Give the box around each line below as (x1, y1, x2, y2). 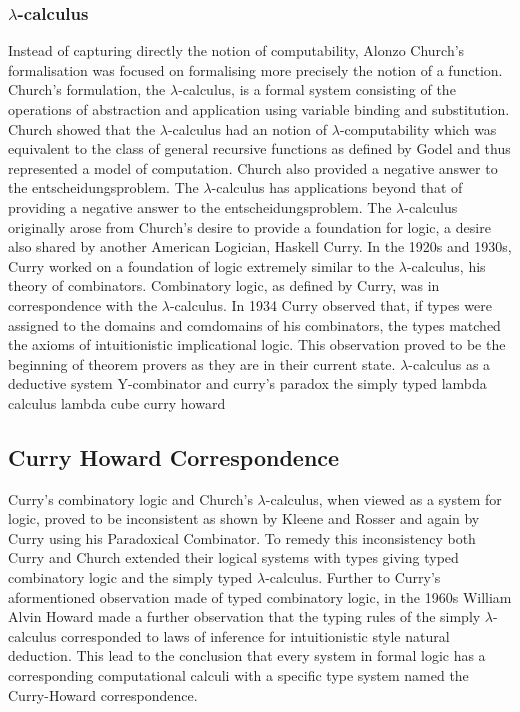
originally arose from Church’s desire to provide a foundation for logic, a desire (8, 216, 491, 237)
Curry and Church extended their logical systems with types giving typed (8, 547, 459, 568)
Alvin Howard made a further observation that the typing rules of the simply (8, 606, 481, 627)
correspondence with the (8, 294, 158, 315)
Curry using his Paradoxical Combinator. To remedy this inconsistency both (8, 527, 476, 548)
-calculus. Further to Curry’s (265, 567, 441, 588)
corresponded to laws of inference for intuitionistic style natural (60, 625, 450, 646)
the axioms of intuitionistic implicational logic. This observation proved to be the (8, 334, 506, 355)
